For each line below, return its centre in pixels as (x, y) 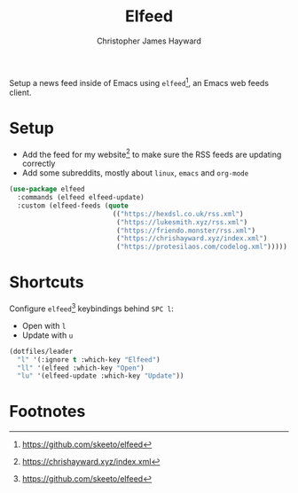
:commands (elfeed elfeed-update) (81, 198)
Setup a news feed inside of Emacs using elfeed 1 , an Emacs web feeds (139, 82)
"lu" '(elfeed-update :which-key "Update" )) (101, 376)
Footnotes (47, 412)
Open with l (44, 325)
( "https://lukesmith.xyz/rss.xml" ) (182, 222)
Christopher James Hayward (149, 41)
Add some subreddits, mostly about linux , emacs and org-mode (135, 173)
